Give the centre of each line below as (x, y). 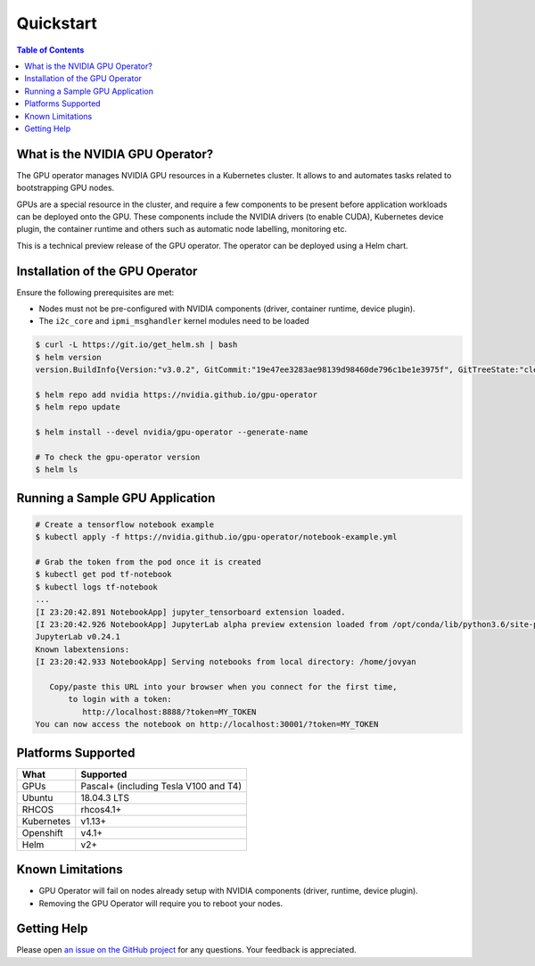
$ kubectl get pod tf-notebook (104, 574)
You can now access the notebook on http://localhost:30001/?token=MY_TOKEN (207, 724)
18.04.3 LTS (105, 797)
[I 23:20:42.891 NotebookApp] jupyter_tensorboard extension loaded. (190, 612)
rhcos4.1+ (101, 809)
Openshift (42, 832)
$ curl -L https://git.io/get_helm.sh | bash (136, 345)
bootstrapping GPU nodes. (66, 188)
